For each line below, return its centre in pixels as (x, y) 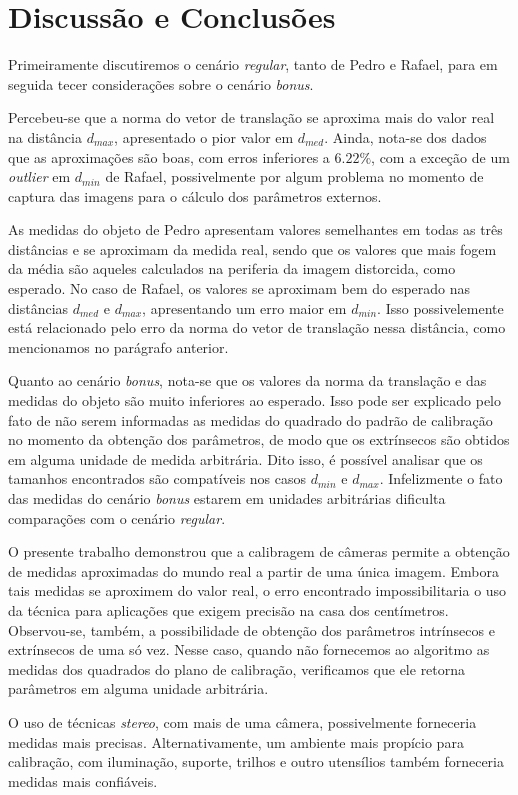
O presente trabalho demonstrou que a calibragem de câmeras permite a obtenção (259, 551)
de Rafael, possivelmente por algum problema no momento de (294, 176)
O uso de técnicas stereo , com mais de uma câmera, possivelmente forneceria (242, 721)
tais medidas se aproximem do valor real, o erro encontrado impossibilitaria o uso (257, 590)
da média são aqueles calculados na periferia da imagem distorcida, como (232, 268)
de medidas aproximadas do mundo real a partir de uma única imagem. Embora (253, 570)
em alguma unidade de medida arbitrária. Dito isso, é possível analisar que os (245, 458)
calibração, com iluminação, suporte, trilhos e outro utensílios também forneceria (256, 761)
